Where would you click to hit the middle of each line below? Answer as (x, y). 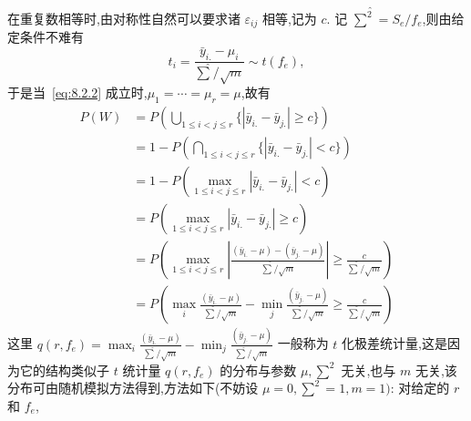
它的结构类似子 (64, 370)
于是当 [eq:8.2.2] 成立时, (77, 92)
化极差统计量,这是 (394, 343)
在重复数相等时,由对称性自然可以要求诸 (124, 18)
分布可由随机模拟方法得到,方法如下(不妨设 (133, 388)
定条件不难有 (46, 37)
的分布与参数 (258, 370)
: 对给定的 (420, 388)
